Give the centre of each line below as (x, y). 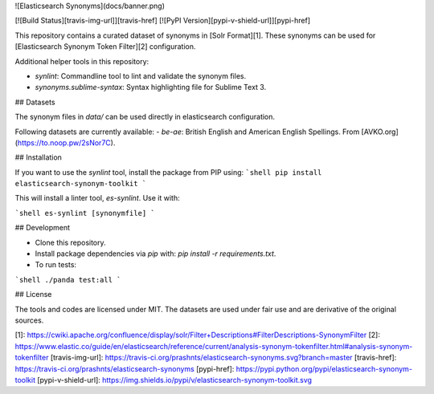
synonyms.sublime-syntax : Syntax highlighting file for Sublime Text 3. (151, 87)
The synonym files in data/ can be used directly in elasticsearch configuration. (145, 117)
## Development (43, 228)
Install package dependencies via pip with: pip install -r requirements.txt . (156, 254)
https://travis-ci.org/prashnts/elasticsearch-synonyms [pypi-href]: (125, 368)
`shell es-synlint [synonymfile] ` (85, 213)
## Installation (38, 157)
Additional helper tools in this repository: (82, 61)
